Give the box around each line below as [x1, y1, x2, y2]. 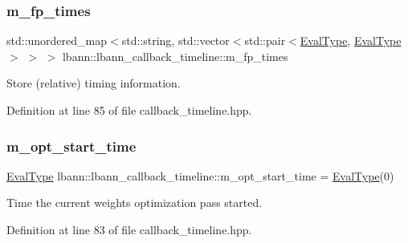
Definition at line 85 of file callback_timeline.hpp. [6, 102, 252, 118]
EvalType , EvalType [300, 32, 402, 49]
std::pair [244, 32, 286, 49]
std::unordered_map [6, 32, 108, 49]
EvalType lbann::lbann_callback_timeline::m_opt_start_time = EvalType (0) [6, 167, 394, 184]
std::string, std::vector [121, 32, 230, 49]
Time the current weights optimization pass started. [6, 194, 263, 211]
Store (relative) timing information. [6, 75, 181, 91]
